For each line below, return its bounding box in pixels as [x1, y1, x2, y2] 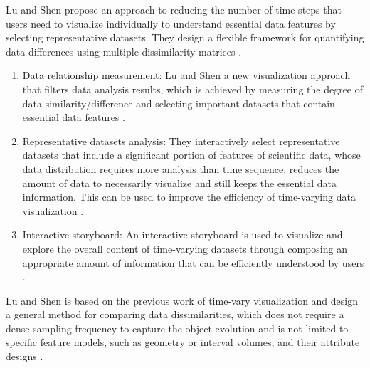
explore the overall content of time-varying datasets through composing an [22, 241, 347, 256]
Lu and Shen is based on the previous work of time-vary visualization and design [6, 293, 358, 307]
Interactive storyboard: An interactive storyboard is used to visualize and [22, 227, 343, 242]
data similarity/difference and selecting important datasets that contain [22, 95, 335, 110]
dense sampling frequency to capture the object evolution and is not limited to [6, 320, 349, 335]
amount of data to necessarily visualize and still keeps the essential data [22, 175, 337, 190]
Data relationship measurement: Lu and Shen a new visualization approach [22, 68, 351, 83]
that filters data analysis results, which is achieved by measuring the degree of [22, 81, 364, 96]
